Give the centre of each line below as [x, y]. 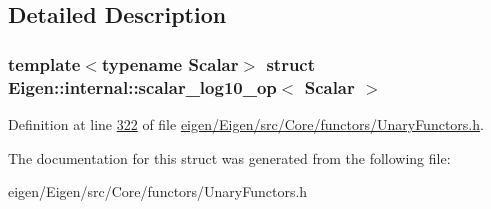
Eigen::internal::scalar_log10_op [142, 86]
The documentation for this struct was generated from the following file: [229, 157]
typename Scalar [170, 63]
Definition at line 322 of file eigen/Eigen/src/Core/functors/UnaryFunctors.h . [246, 123]
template [44, 63]
